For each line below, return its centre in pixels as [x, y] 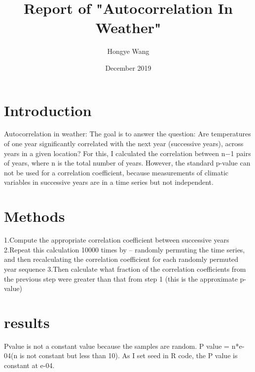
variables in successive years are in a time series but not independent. [109, 182]
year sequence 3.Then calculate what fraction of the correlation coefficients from [125, 269]
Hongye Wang [128, 51]
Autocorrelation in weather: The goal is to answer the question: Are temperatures [127, 134]
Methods [35, 216]
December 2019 [128, 67]
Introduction [48, 110]
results [27, 322]
